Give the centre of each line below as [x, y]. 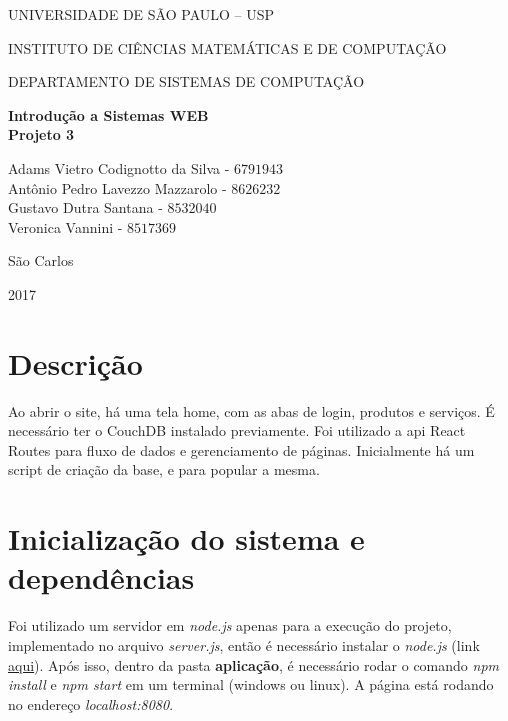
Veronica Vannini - [65, 226]
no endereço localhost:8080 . [91, 703]
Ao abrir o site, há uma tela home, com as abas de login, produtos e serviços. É [251, 410]
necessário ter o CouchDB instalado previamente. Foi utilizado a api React [237, 430]
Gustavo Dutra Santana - [85, 207]
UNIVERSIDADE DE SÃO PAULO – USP [141, 14]
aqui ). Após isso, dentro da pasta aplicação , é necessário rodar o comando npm [253, 664]
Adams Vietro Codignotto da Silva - [119, 167]
